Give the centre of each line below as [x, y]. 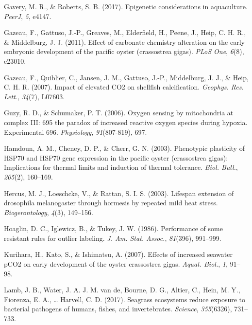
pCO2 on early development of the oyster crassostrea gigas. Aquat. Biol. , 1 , [116, 264]
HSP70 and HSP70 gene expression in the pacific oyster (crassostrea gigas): [116, 157]
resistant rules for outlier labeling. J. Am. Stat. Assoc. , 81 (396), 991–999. [113, 238]
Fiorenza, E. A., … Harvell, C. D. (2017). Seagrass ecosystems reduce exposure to [125, 299]
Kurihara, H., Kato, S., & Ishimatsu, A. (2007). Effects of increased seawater [118, 254]
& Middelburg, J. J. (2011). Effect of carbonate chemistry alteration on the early [124, 42]
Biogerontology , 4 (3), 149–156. [49, 212]
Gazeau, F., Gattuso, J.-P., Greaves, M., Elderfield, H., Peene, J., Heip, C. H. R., [125, 32]
